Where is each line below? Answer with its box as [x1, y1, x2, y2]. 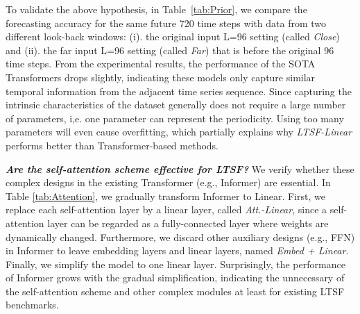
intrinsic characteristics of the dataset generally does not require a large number [6, 97, 346, 112]
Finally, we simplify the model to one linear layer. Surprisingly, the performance [6, 256, 345, 271]
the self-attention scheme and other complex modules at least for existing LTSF [6, 283, 345, 298]
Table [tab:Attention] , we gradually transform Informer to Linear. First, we [6, 188, 325, 203]
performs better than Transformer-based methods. [6, 138, 219, 152]
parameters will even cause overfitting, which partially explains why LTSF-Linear [6, 124, 352, 139]
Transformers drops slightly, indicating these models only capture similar [6, 69, 316, 84]
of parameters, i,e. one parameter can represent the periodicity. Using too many [6, 110, 344, 125]
